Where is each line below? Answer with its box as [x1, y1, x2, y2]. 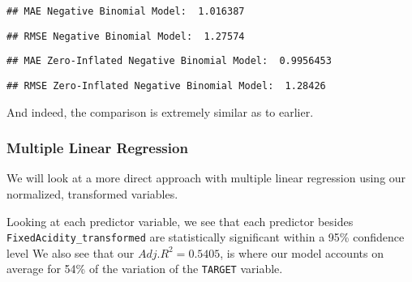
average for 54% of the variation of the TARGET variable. [6, 260, 283, 277]
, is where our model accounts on [220, 244, 384, 261]
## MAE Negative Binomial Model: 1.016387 [6, 6, 245, 17]
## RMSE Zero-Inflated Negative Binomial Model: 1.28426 [6, 79, 326, 92]
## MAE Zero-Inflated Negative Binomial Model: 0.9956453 [6, 55, 332, 67]
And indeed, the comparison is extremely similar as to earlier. [6, 103, 314, 120]
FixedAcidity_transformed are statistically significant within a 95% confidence [6, 229, 405, 246]
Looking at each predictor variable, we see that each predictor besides [6, 212, 354, 229]
